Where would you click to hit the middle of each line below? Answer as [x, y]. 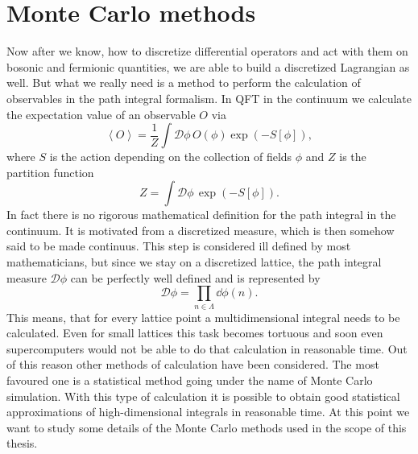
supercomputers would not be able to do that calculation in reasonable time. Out [207, 348]
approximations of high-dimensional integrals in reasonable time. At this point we [208, 412]
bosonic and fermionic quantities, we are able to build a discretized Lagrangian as [208, 66]
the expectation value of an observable [101, 114]
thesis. [22, 443]
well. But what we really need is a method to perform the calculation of [184, 83]
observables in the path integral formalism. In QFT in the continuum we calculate [209, 98]
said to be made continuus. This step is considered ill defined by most [179, 246]
